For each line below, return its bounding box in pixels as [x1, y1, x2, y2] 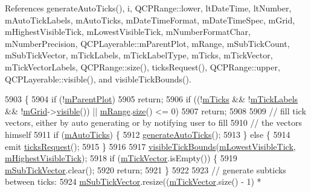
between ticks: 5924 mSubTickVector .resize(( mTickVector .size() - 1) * [5, 175, 261, 188]
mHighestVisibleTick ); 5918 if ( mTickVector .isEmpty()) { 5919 [5, 152, 237, 164]
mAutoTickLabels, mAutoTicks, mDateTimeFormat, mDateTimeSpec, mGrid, [5, 13, 295, 26]
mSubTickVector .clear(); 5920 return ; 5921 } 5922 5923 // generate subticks [5, 163, 286, 176]
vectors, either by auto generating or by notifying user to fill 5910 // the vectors [5, 116, 303, 129]
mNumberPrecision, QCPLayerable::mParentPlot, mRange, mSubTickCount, [5, 37, 290, 49]
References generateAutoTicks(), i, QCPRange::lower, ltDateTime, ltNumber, [5, 2, 292, 14]
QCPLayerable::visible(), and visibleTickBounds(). [5, 72, 191, 85]
